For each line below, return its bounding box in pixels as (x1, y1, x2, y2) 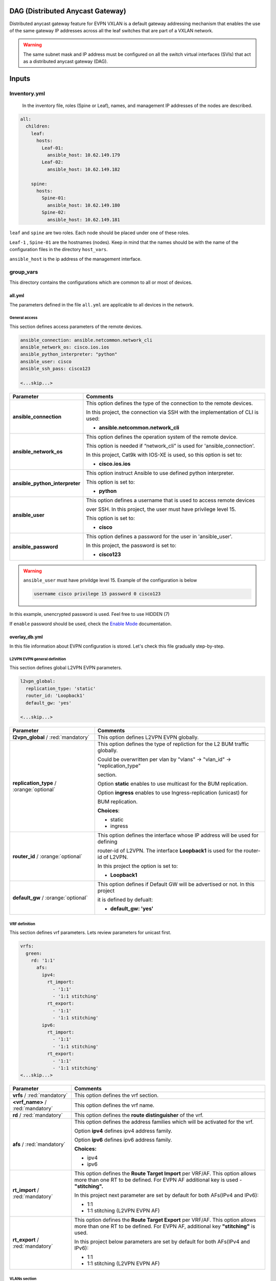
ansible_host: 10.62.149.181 (47, 217, 120, 222)
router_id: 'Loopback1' (26, 693, 85, 699)
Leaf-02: (41, 159, 64, 165)
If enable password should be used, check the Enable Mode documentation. (9, 621, 172, 627)
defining (97, 838, 118, 845)
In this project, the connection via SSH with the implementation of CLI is (86, 408, 259, 416)
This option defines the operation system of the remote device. (86, 433, 238, 440)
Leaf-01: (41, 145, 64, 151)
